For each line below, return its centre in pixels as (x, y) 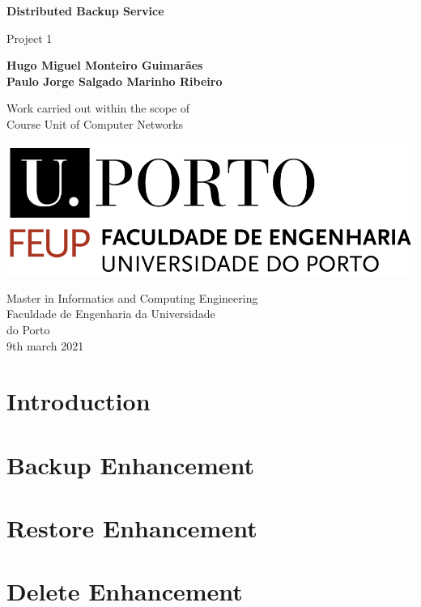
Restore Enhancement (132, 528)
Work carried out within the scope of (98, 108)
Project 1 (30, 38)
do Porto (28, 329)
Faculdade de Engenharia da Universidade (111, 314)
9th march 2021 (45, 345)
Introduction (79, 401)
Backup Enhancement (131, 464)
